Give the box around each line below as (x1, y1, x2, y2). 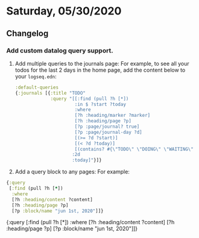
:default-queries (14, 84, 59, 90)
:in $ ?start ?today (74, 101, 127, 107)
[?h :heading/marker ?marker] (74, 113, 151, 119)
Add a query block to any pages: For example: (14, 168, 130, 175)
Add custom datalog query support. (6, 46, 113, 55)
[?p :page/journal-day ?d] (74, 129, 143, 135)
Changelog (6, 28, 49, 39)
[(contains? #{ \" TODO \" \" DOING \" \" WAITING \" (74, 146, 194, 152)
